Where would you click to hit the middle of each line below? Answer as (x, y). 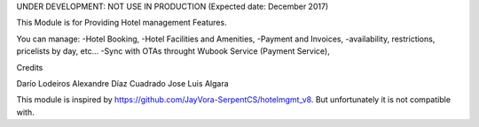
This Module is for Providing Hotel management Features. (122, 23)
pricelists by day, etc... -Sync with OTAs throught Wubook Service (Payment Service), (173, 51)
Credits (30, 67)
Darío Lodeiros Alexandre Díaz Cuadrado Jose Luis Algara (123, 83)
